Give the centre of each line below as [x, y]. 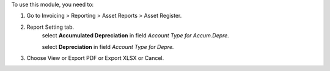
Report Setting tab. [50, 27]
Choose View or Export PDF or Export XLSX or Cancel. [95, 58]
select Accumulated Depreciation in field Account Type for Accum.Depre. [135, 35]
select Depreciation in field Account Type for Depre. [108, 47]
